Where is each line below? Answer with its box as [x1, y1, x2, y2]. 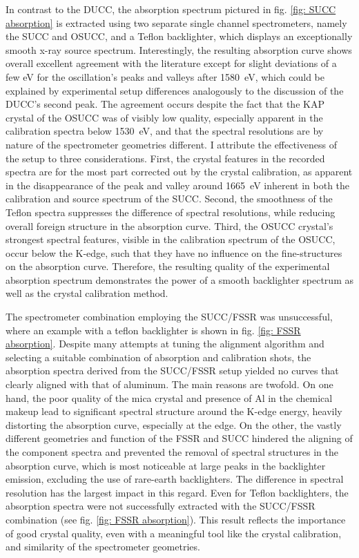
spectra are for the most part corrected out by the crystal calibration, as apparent [6, 164, 353, 179]
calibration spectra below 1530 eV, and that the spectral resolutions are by [6, 124, 324, 138]
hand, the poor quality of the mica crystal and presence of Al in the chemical [6, 390, 333, 405]
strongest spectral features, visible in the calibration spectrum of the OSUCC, [6, 232, 336, 247]
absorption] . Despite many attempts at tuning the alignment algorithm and [6, 336, 324, 351]
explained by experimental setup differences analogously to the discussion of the [6, 83, 344, 97]
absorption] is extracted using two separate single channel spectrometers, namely [6, 15, 347, 30]
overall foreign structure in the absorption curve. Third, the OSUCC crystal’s [6, 218, 333, 233]
